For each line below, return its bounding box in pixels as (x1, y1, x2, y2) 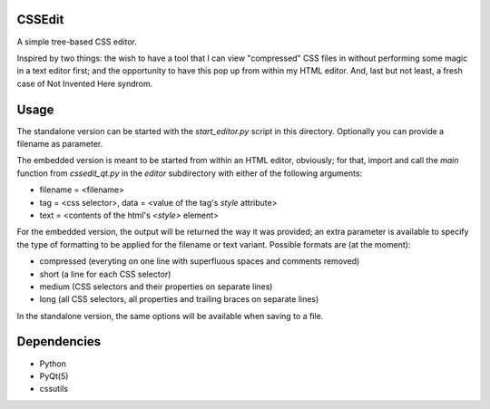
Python (39, 358, 67, 369)
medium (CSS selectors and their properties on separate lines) (39, 281, 273, 292)
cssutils (39, 384, 68, 394)
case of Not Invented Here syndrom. (16, 78, 153, 89)
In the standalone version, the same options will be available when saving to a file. (16, 310, 324, 321)
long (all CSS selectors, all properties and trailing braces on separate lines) (39, 294, 319, 305)
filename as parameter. (16, 138, 103, 149)
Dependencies (16, 334, 102, 349)
